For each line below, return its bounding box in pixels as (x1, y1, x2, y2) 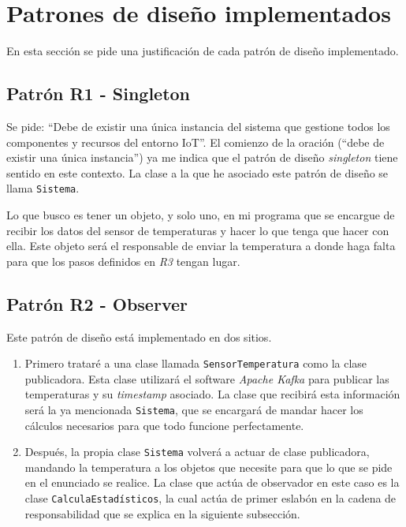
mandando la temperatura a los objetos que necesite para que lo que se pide (24, 458, 393, 475)
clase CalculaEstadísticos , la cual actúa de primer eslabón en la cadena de (24, 490, 397, 506)
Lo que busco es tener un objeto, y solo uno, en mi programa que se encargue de (6, 206, 395, 222)
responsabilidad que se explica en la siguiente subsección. (24, 505, 300, 521)
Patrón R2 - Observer (6, 291, 188, 316)
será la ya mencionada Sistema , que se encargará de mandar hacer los (24, 401, 363, 417)
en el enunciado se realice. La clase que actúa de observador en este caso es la (24, 474, 400, 491)
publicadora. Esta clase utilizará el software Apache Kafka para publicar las (24, 370, 389, 387)
